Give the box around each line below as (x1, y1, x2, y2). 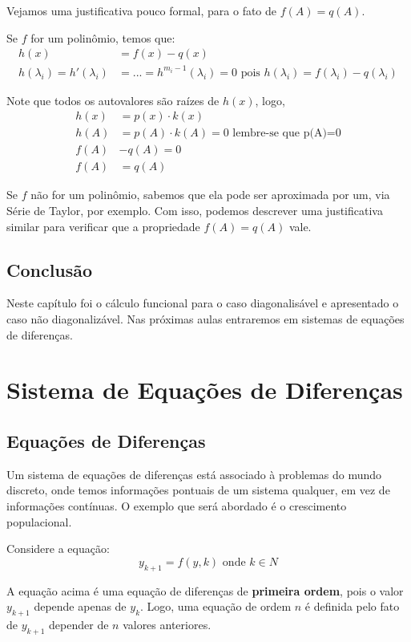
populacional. (6, 513, 72, 530)
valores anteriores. (123, 616, 212, 632)
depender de (49, 616, 109, 632)
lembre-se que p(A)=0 (232, 128, 341, 140)
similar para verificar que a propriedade (6, 217, 200, 234)
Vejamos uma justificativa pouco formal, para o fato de (6, 2, 277, 18)
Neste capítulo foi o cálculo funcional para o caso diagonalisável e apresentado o (6, 295, 399, 311)
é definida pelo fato (304, 598, 400, 615)
